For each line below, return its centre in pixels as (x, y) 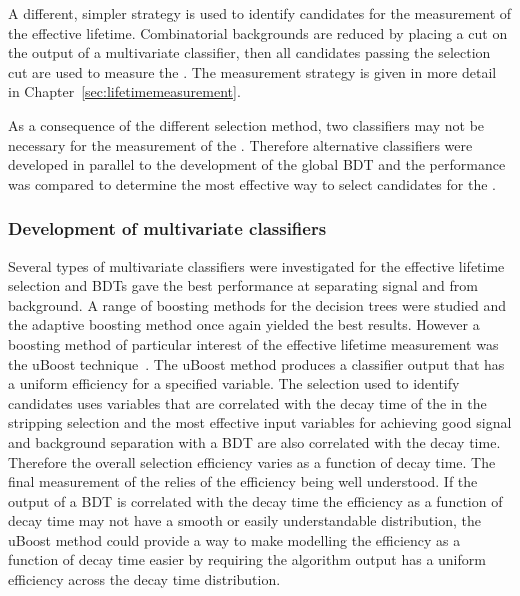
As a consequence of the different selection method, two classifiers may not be (246, 124)
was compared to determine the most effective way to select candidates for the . (252, 183)
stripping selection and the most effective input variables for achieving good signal (260, 422)
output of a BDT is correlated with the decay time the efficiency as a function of (255, 500)
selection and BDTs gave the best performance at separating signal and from (243, 285)
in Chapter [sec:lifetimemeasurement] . (124, 91)
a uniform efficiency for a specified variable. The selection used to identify (234, 383)
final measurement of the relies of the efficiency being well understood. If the (243, 481)
